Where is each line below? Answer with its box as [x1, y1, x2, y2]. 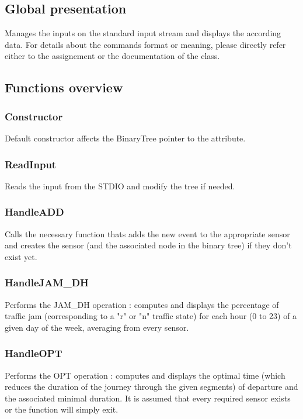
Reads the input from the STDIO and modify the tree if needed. [5, 179, 235, 192]
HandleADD [5, 205, 64, 219]
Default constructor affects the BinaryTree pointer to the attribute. [5, 131, 246, 144]
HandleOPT [5, 346, 62, 361]
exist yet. [5, 250, 37, 262]
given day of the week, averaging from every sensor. [5, 321, 189, 333]
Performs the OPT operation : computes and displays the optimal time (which [5, 369, 285, 381]
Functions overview [5, 78, 123, 96]
